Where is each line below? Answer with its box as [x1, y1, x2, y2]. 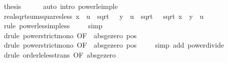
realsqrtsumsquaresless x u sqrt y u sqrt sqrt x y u [3, 10, 204, 21]
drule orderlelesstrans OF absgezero [3, 49, 116, 60]
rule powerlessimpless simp [3, 20, 103, 31]
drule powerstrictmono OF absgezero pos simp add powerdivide [3, 40, 224, 50]
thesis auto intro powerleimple [3, 1, 118, 11]
